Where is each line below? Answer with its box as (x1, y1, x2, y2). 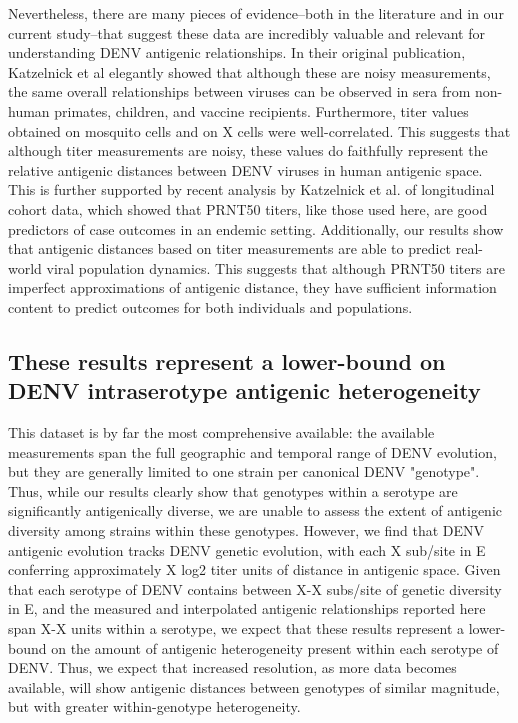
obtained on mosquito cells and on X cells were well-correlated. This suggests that (8, 120, 511, 141)
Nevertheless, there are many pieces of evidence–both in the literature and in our (8, 3, 504, 23)
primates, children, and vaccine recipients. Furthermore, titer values (54, 100, 469, 121)
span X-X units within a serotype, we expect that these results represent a (8, 618, 465, 639)
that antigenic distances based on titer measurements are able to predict (8, 238, 452, 259)
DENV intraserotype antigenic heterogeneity (8, 375, 481, 406)
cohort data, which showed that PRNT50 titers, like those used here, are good (8, 198, 488, 219)
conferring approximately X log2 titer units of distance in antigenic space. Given (8, 559, 501, 580)
